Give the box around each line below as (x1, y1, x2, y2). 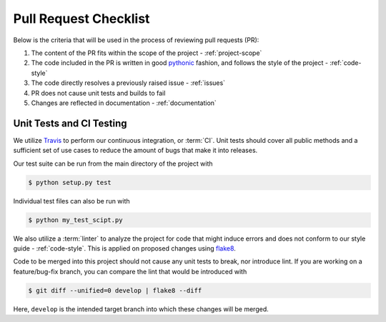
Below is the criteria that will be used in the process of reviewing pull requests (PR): (13, 36, 259, 44)
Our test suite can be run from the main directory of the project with (13, 159, 213, 168)
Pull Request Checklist (13, 11, 150, 26)
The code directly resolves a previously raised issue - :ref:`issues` (31, 79, 225, 87)
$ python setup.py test (28, 178, 112, 186)
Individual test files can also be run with (13, 196, 130, 205)
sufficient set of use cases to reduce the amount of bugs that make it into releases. (13, 146, 258, 155)
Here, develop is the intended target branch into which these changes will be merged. (13, 304, 269, 313)
